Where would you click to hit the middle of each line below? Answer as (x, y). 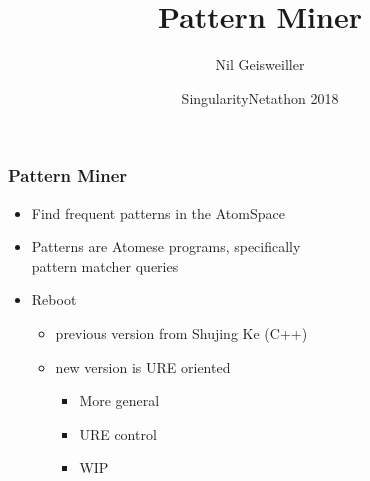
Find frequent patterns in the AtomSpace (158, 212)
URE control (118, 433)
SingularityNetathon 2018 (260, 97)
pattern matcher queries (105, 265)
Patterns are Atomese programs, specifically (166, 246)
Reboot (54, 299)
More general (119, 400)
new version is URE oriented (143, 366)
